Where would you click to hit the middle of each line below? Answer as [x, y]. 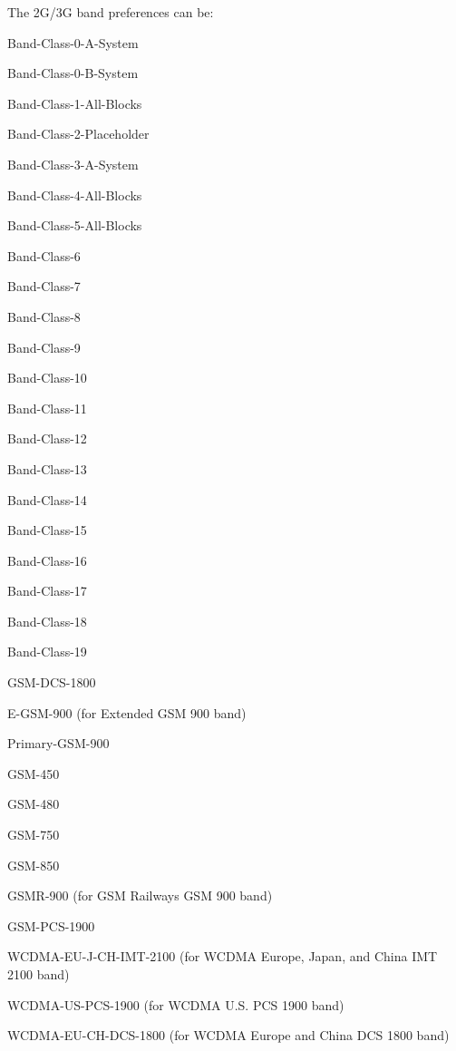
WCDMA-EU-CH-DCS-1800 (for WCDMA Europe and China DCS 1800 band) [228, 1035]
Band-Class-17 [47, 591]
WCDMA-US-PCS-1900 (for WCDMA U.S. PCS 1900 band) [176, 1004]
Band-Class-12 [47, 438]
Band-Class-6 [44, 255]
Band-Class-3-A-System [73, 164]
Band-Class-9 [44, 347]
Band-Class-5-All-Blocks [75, 225]
